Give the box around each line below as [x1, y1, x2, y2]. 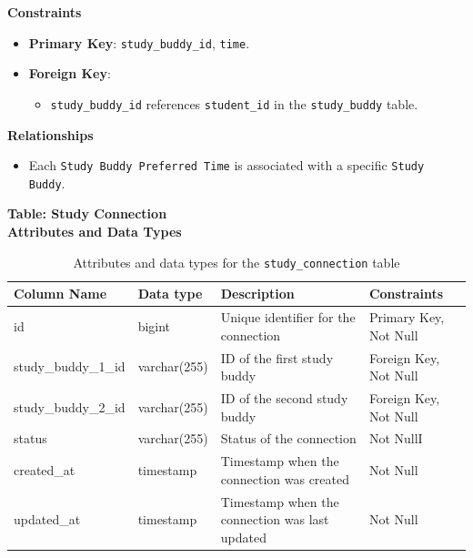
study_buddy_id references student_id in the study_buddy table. [50, 94, 418, 113]
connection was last [220, 510, 329, 529]
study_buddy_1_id [14, 357, 126, 376]
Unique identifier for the [220, 308, 356, 327]
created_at [14, 461, 75, 480]
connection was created [220, 469, 349, 488]
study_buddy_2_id [14, 397, 126, 416]
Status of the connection [220, 429, 357, 448]
